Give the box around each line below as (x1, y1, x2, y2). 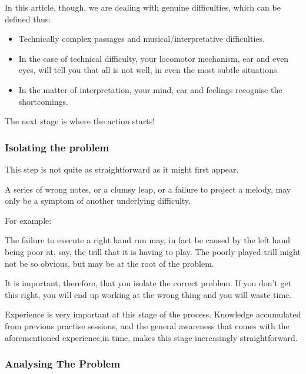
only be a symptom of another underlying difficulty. (5, 194, 191, 207)
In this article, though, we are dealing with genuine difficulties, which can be (5, 1, 281, 13)
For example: (5, 214, 52, 226)
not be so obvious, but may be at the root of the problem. (5, 257, 214, 269)
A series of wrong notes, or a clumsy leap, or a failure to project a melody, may (5, 183, 291, 195)
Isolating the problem (5, 140, 109, 154)
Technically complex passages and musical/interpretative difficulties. (18, 32, 265, 45)
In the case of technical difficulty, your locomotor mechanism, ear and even (18, 52, 289, 64)
